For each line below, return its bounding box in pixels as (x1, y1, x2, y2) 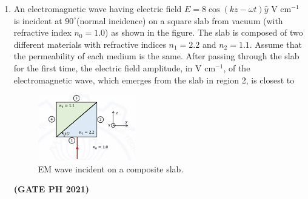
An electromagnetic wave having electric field (13, 2, 182, 15)
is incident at (13, 14, 62, 27)
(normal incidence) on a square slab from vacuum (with (76, 14, 283, 27)
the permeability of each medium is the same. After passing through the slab (13, 50, 300, 62)
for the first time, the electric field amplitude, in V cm (13, 61, 216, 74)
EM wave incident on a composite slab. (38, 162, 184, 175)
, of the (223, 61, 250, 74)
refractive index (13, 26, 72, 39)
